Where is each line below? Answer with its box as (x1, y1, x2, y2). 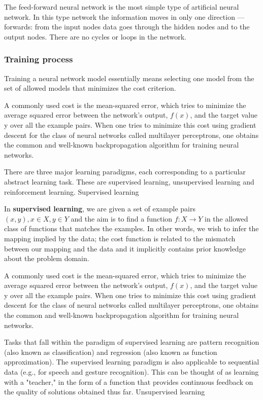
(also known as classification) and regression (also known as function (4, 346, 217, 357)
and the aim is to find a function (71, 213, 173, 224)
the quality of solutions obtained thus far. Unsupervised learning (4, 386, 205, 397)
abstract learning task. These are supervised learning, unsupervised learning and (4, 176, 254, 187)
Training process (4, 53, 73, 65)
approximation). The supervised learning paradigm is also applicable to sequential (4, 356, 259, 367)
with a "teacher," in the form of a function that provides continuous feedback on (4, 376, 253, 387)
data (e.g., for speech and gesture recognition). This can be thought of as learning (4, 367, 259, 377)
